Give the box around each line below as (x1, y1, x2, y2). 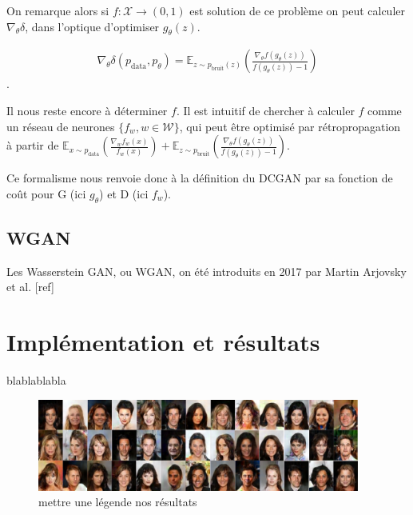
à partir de (6, 137, 59, 154)
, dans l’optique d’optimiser (25, 18, 160, 34)
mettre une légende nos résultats (38, 493, 197, 510)
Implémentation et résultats (6, 325, 320, 358)
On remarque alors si (6, 2, 109, 18)
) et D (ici (99, 185, 149, 202)
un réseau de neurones (6, 118, 115, 134)
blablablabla (6, 372, 66, 389)
